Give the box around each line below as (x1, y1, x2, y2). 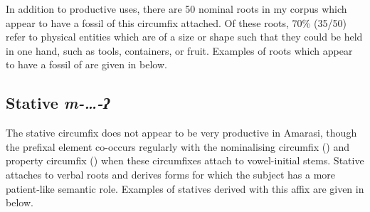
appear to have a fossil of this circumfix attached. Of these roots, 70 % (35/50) (6, 15, 347, 30)
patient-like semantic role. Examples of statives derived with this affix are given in (6, 181, 364, 196)
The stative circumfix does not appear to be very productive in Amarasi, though (6, 125, 357, 140)
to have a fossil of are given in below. (6, 57, 167, 72)
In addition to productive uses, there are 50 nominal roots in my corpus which (6, 1, 347, 16)
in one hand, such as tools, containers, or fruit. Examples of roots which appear (6, 43, 353, 58)
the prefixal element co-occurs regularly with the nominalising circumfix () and (6, 139, 349, 154)
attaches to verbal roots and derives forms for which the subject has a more (6, 166, 336, 181)
